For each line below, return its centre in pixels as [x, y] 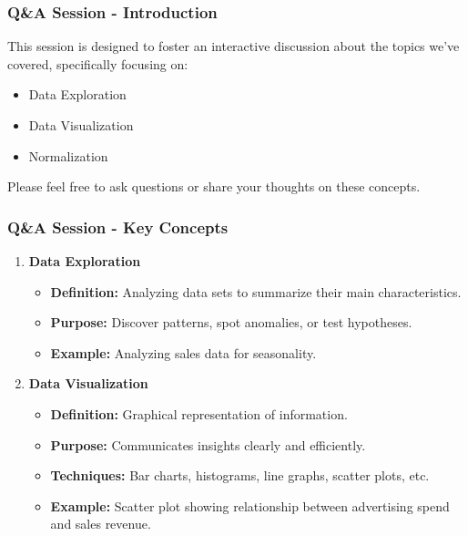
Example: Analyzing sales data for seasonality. [183, 352]
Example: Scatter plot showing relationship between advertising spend [250, 505]
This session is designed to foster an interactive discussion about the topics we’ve [234, 46]
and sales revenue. [101, 524]
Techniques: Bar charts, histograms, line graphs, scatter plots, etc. [240, 475]
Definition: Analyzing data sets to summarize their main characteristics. [256, 291]
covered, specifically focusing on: [98, 63]
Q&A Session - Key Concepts [118, 227]
